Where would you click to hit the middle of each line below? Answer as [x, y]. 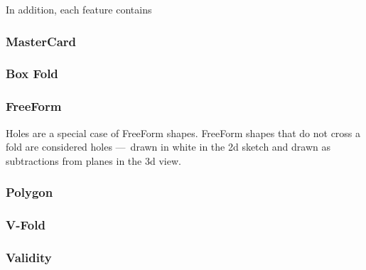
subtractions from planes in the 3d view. [93, 160]
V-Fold [26, 225]
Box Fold [32, 74]
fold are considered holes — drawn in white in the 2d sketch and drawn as [168, 147]
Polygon [29, 192]
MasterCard [41, 41]
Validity [29, 257]
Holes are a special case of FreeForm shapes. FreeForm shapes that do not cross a [183, 133]
